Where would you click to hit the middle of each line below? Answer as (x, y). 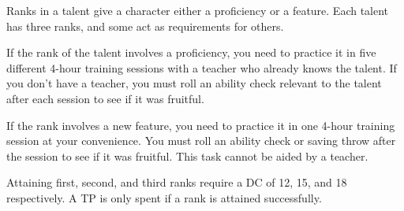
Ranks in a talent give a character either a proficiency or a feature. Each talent (198, 10)
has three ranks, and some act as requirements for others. (145, 26)
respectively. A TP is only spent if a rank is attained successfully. (164, 197)
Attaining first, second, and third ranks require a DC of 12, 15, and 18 (177, 182)
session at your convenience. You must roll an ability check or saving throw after (201, 141)
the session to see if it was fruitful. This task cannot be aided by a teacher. (187, 155)
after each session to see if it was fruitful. (105, 98)
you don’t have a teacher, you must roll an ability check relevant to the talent (194, 83)
